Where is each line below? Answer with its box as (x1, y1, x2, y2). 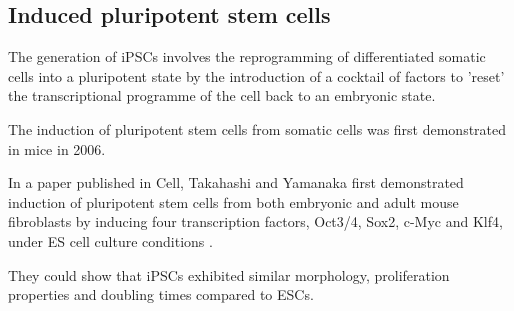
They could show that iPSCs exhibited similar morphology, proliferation (8, 264, 450, 285)
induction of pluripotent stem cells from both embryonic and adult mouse (8, 191, 459, 212)
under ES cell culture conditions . (8, 230, 213, 251)
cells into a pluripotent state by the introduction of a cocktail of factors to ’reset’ (8, 65, 505, 86)
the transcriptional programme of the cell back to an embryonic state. (8, 85, 436, 106)
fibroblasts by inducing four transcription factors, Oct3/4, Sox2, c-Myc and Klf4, (8, 211, 503, 232)
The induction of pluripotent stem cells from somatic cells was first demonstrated (8, 118, 507, 139)
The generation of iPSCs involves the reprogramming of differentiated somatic (8, 46, 486, 67)
